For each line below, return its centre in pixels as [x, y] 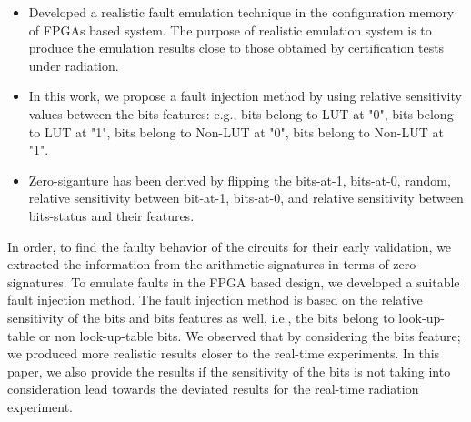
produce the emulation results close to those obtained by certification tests [236, 48]
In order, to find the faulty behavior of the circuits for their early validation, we [230, 246]
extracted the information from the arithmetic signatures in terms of [198, 264]
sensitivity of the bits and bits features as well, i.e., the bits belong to [201, 317]
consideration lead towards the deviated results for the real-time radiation [213, 389]
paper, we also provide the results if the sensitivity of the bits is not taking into [229, 371]
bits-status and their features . [111, 215]
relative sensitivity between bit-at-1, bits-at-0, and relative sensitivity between [246, 198]
